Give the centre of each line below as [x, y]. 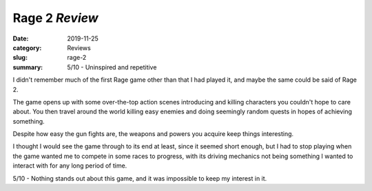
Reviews [79, 47]
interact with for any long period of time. [70, 166]
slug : [20, 58]
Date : [21, 38]
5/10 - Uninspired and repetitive [112, 67]
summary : [28, 67]
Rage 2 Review [56, 18]
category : [27, 47]
